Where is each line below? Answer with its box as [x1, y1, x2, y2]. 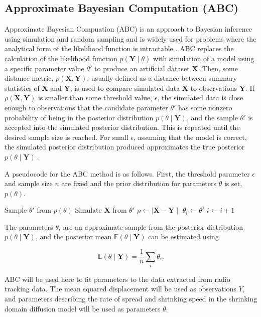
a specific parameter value [5, 63, 84, 73]
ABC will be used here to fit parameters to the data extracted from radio [5, 273, 230, 284]
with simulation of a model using [153, 53, 254, 63]
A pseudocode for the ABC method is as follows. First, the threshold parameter [5, 168, 250, 179]
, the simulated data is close [157, 92, 243, 103]
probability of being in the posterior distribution [5, 112, 154, 122]
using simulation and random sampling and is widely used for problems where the [5, 33, 256, 44]
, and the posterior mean [35, 231, 112, 242]
